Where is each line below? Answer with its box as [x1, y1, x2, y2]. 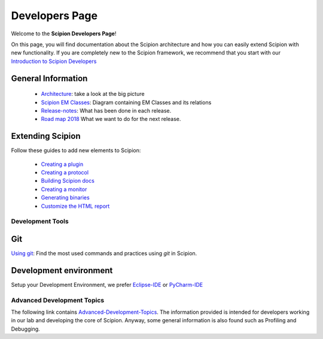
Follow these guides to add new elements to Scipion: [11, 147, 141, 154]
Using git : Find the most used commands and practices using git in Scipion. [11, 250, 197, 257]
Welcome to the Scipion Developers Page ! [11, 30, 117, 37]
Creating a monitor [41, 186, 87, 193]
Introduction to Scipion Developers [11, 57, 97, 65]
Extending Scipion [11, 131, 81, 141]
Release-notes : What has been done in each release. [41, 107, 172, 114]
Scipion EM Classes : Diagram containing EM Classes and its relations [41, 99, 212, 106]
